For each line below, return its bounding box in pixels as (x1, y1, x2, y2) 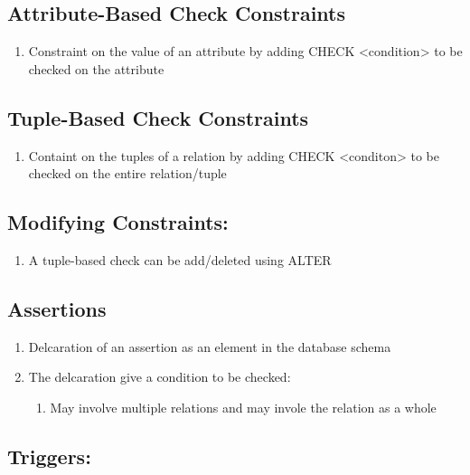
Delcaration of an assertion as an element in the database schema (28, 337, 391, 356)
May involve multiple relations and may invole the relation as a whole (50, 397, 437, 416)
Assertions (7, 294, 107, 322)
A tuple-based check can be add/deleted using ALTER (28, 250, 332, 269)
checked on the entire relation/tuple (28, 164, 227, 183)
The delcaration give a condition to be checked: (28, 367, 291, 386)
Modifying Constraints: (7, 208, 229, 236)
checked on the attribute (28, 59, 164, 78)
